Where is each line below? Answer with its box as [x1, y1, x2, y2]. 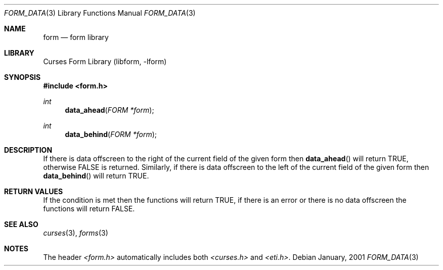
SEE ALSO [4, 220, 38, 229]
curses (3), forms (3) [43, 229, 108, 237]
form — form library [43, 33, 109, 41]
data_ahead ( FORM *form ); [65, 106, 154, 114]
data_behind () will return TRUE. [43, 171, 149, 180]
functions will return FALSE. [43, 204, 135, 213]
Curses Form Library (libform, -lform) [43, 57, 167, 66]
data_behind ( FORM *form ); [65, 130, 157, 139]
